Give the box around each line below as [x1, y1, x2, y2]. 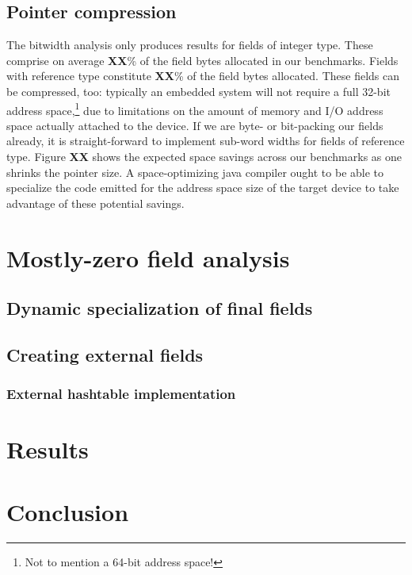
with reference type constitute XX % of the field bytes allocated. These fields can [6, 67, 400, 84]
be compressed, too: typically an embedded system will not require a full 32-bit [6, 82, 391, 99]
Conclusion [6, 495, 129, 527]
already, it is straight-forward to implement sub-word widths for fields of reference [6, 132, 405, 149]
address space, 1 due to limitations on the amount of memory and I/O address [6, 99, 383, 118]
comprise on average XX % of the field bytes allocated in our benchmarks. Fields [6, 52, 399, 68]
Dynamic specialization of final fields [6, 296, 313, 320]
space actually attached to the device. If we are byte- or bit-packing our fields [6, 117, 383, 133]
